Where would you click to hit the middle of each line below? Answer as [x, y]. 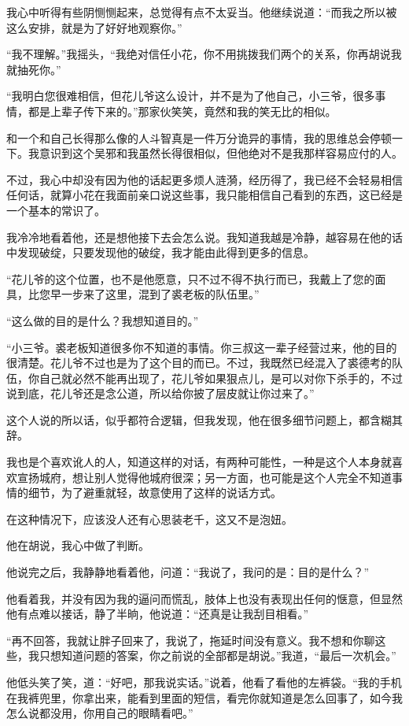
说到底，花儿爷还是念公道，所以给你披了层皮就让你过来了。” [160, 393]
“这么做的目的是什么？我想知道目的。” [103, 320]
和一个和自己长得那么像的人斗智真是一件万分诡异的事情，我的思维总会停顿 [199, 137]
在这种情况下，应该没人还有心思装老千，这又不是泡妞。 [149, 519]
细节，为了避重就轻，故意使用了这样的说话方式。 [155, 493]
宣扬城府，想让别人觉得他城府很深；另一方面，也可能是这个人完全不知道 [204, 477]
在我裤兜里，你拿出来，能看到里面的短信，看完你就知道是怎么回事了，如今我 [204, 697]
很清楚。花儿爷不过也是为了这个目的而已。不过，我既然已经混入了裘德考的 [199, 363]
